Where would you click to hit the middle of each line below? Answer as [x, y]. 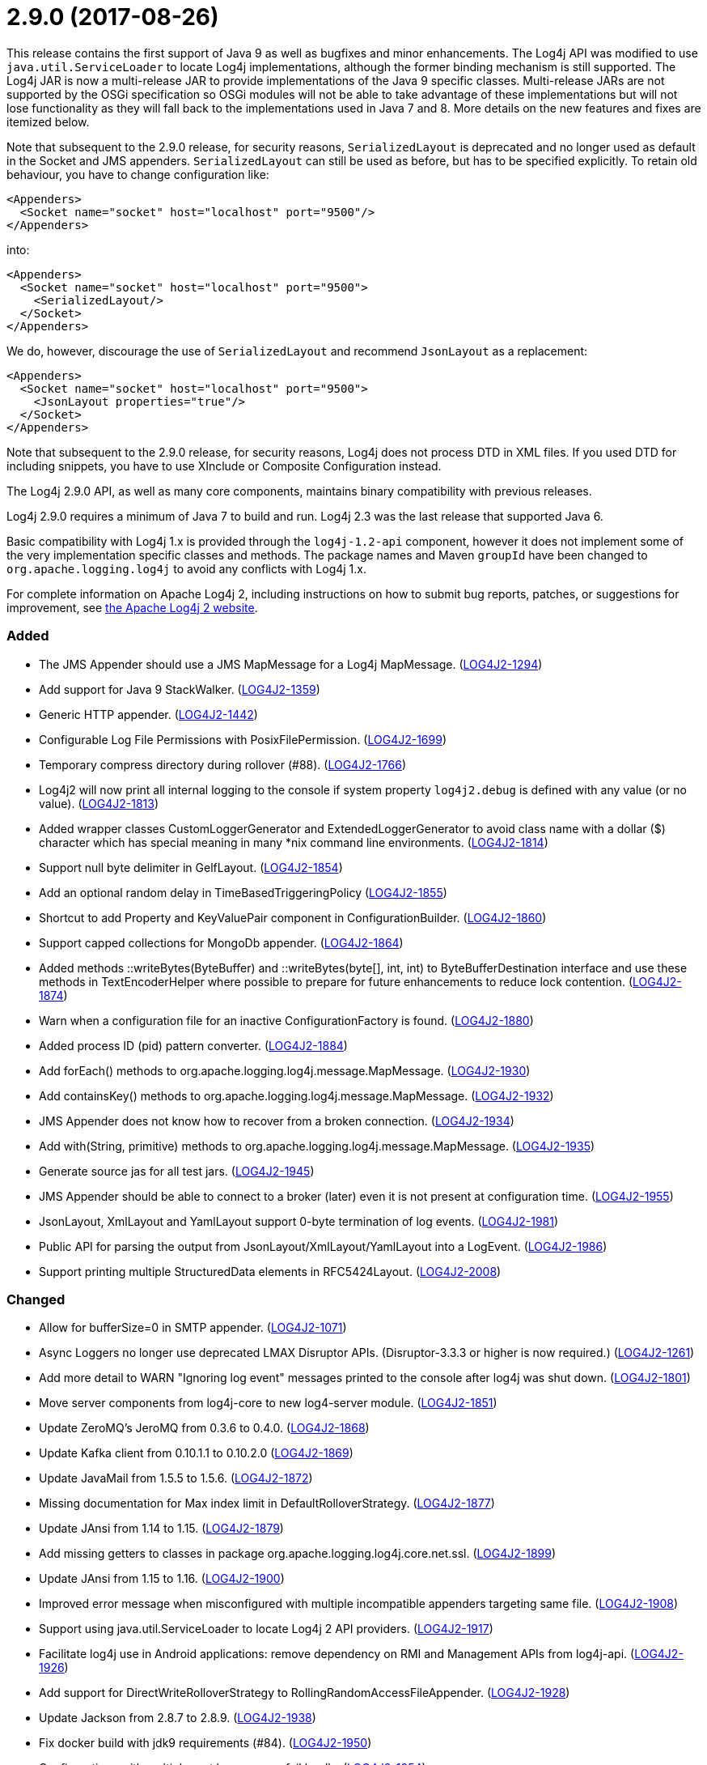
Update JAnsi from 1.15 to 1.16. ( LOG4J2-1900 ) [162, 1579]
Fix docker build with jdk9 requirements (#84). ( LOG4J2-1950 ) [205, 1743]
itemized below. [48, 121]
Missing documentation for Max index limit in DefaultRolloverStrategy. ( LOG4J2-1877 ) [267, 1503]
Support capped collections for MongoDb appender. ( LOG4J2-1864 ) [221, 942]
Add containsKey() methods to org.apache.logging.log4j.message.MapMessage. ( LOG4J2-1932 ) [296, 1095]
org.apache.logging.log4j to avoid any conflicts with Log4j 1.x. [186, 568]
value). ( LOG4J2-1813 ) [99, 803]
